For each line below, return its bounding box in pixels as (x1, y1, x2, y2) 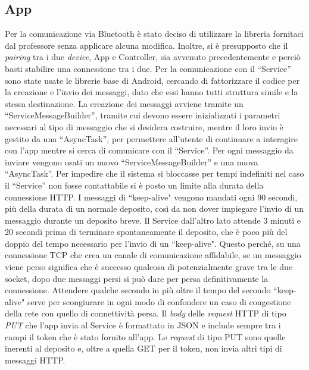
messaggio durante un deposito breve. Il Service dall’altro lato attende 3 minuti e (5, 214, 301, 226)
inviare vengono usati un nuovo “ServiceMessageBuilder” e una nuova (5, 155, 258, 168)
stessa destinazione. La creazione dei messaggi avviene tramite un (5, 97, 244, 109)
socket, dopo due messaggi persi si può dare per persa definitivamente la (5, 272, 269, 284)
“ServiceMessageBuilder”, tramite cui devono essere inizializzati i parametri (5, 109, 280, 121)
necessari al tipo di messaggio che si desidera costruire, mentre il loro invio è (5, 120, 283, 133)
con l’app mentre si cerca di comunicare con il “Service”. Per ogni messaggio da (5, 144, 294, 156)
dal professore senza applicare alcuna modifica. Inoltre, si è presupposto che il (5, 39, 288, 51)
